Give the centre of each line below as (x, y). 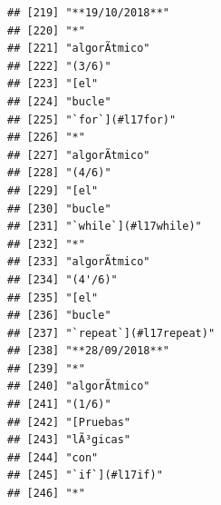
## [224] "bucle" (59, 101)
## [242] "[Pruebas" (69, 422)
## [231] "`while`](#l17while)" (105, 227)
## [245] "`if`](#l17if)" (85, 475)
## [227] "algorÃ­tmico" (79, 155)
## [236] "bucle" (59, 316)
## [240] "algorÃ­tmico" (79, 386)
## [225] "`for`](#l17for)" (92, 119)
